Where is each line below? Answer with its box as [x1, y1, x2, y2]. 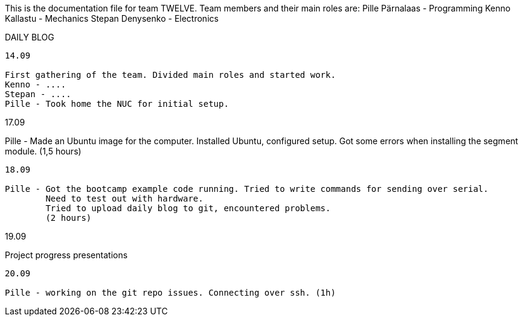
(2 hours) [45, 213, 92, 223]
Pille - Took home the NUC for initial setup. [5, 99, 229, 109]
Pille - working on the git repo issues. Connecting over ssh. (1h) [5, 288, 336, 297]
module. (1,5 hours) [5, 146, 82, 156]
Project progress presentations [5, 250, 128, 260]
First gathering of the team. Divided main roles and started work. [5, 70, 336, 80]
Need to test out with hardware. [45, 194, 204, 203]
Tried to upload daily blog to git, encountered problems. [45, 203, 331, 213]
